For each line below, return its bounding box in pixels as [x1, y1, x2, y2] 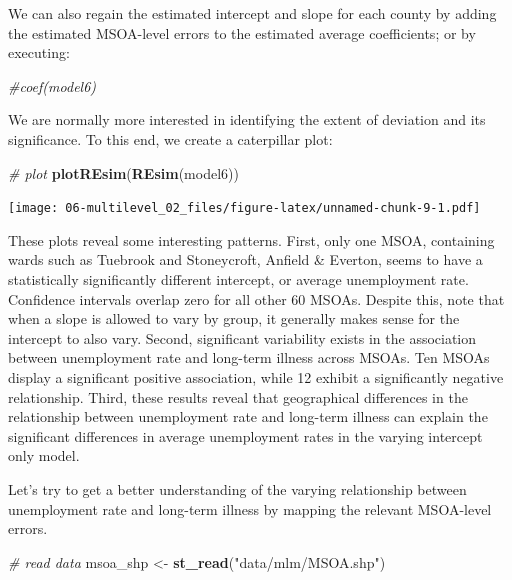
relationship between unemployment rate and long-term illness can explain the [8, 406, 488, 427]
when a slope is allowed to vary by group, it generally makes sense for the [8, 308, 460, 329]
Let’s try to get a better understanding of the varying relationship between [8, 478, 467, 499]
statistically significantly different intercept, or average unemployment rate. [8, 269, 469, 289]
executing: [8, 42, 70, 63]
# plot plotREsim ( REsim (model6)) [8, 162, 239, 183]
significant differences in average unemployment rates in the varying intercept [8, 425, 483, 446]
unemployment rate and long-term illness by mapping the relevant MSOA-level [8, 498, 492, 519]
